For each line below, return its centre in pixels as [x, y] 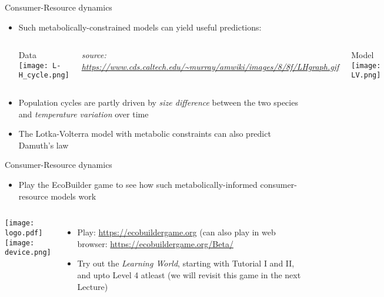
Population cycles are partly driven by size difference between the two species [158, 102]
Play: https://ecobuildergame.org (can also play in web [176, 232]
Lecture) [93, 286]
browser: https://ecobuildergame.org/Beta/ [155, 243]
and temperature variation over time [84, 114]
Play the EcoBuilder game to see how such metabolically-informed [138, 185]
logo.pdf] [24, 233]
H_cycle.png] [44, 75]
